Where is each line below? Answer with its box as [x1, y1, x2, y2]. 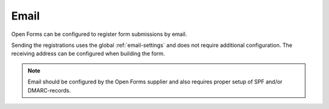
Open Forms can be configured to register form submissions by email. [11, 30, 187, 38]
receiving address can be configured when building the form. [11, 50, 165, 57]
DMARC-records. [27, 86, 71, 94]
